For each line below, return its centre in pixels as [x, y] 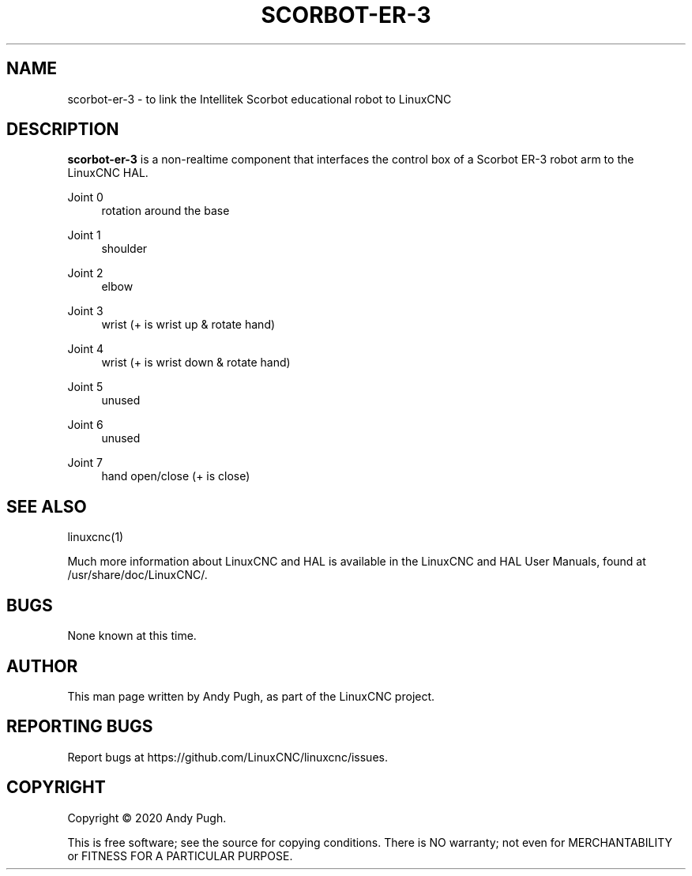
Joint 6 [85, 425]
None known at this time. [132, 636]
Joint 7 [85, 463]
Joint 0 [85, 197]
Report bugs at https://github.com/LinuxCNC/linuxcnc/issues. [228, 757]
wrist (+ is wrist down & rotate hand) [196, 363]
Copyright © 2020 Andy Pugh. [147, 818]
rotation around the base [165, 211]
